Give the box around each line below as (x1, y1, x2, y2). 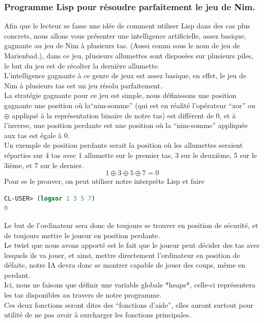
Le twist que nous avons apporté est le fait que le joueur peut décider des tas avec (4, 240, 260, 250)
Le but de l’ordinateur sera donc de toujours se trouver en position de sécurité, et (4, 219, 258, 230)
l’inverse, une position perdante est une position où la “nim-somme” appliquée (4, 120, 248, 131)
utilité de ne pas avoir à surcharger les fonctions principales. (4, 309, 191, 320)
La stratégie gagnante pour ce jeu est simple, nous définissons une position (4, 90, 237, 101)
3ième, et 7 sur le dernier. (4, 159, 84, 170)
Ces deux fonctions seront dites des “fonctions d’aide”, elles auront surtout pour (4, 299, 253, 310)
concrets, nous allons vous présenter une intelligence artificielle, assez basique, (4, 30, 246, 41)
